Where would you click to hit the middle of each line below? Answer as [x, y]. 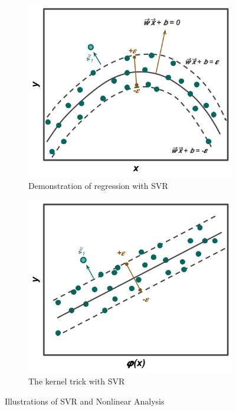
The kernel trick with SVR [77, 381]
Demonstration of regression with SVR [98, 186]
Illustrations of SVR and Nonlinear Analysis [85, 401]
